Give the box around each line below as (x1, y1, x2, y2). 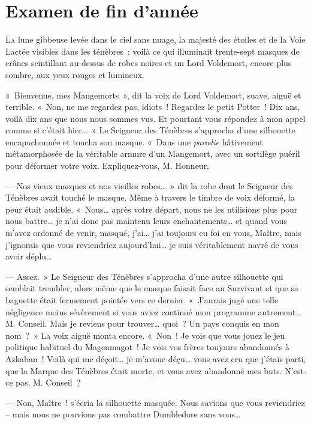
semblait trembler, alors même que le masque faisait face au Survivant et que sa (5, 282, 298, 294)
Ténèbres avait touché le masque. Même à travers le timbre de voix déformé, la (5, 191, 295, 204)
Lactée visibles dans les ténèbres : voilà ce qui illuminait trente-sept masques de (5, 44, 300, 57)
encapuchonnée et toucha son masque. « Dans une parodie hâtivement (5, 135, 263, 148)
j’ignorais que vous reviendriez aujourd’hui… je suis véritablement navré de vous (5, 238, 298, 250)
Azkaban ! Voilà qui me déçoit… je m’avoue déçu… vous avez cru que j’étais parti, (5, 352, 306, 365)
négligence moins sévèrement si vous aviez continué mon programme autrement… (5, 305, 301, 318)
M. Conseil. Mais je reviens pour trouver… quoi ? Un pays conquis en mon (5, 317, 279, 330)
